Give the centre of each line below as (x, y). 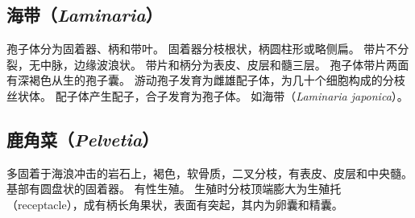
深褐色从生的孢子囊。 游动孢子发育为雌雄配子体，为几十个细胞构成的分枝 (211, 80)
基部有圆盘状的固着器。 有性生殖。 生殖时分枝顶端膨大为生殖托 (174, 189)
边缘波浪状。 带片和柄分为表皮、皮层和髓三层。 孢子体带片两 (236, 64)
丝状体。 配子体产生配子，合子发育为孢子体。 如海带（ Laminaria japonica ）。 (207, 95)
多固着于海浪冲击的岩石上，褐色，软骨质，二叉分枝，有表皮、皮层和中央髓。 (210, 173)
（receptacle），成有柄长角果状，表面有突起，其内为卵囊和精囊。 (175, 204)
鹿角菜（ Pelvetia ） (83, 139)
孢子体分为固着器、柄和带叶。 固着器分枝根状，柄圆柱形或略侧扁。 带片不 (202, 49)
